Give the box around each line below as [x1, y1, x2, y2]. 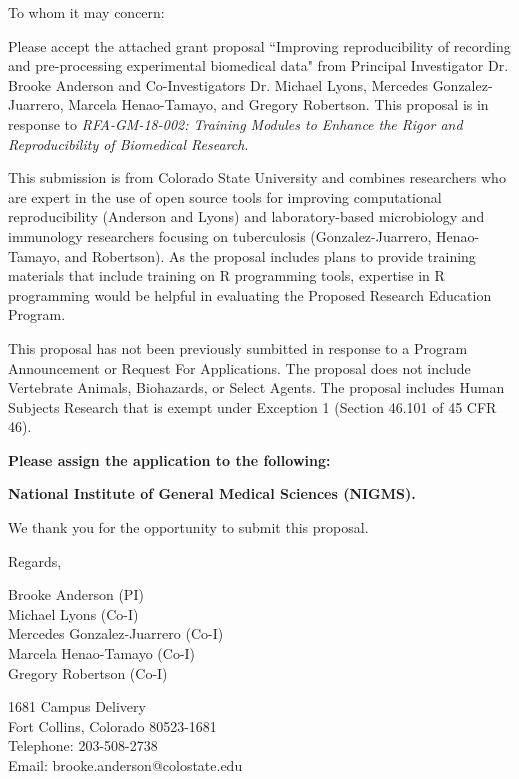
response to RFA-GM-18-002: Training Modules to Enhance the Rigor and [8, 113, 463, 134]
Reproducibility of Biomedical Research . [8, 133, 249, 154]
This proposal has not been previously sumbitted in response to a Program [8, 337, 468, 358]
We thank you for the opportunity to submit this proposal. [8, 517, 369, 538]
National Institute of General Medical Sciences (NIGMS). [8, 483, 416, 504]
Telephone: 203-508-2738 [8, 735, 158, 756]
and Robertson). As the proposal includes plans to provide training [64, 245, 476, 266]
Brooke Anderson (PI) [8, 584, 144, 605]
